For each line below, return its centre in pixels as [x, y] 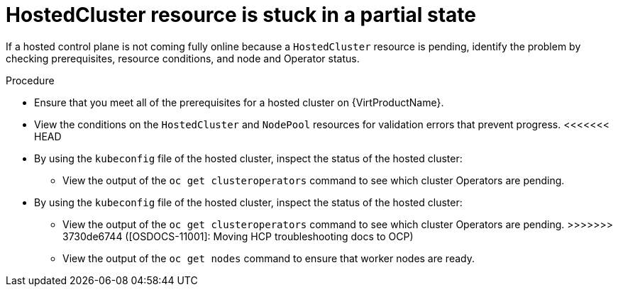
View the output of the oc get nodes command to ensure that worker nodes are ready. [269, 258]
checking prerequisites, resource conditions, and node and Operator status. [183, 58]
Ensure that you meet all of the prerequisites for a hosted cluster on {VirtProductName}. [239, 102]
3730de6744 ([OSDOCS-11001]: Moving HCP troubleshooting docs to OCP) [238, 236]
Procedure [30, 80]
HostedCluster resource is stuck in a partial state [241, 15]
